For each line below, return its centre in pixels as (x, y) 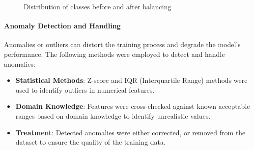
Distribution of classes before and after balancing (98, 6)
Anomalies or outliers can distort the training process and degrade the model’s (122, 44)
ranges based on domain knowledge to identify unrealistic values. (113, 115)
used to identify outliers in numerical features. (85, 89)
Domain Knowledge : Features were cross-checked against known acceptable (133, 106)
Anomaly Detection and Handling (62, 26)
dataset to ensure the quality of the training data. (90, 142)
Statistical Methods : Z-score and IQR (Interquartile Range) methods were (131, 80)
